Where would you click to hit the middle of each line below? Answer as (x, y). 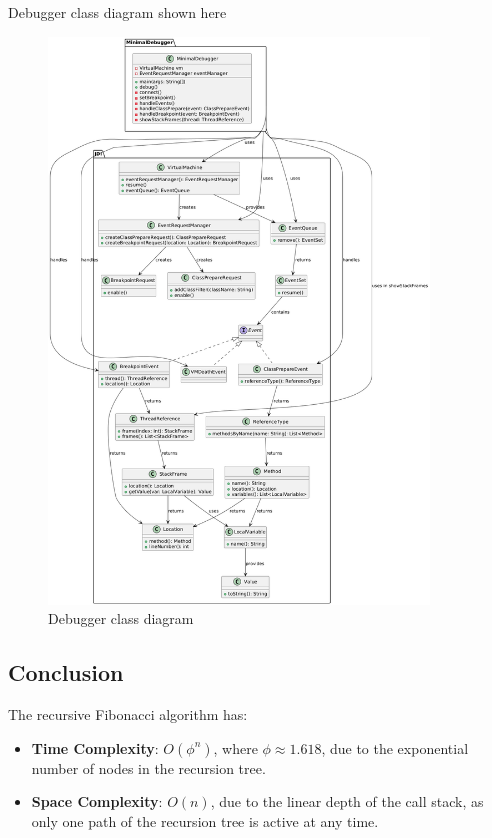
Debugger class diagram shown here (117, 12)
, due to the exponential (395, 747)
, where (235, 747)
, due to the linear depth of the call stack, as (347, 801)
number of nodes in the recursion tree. (148, 767)
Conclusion (66, 672)
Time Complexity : (95, 747)
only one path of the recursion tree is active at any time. (205, 820)
